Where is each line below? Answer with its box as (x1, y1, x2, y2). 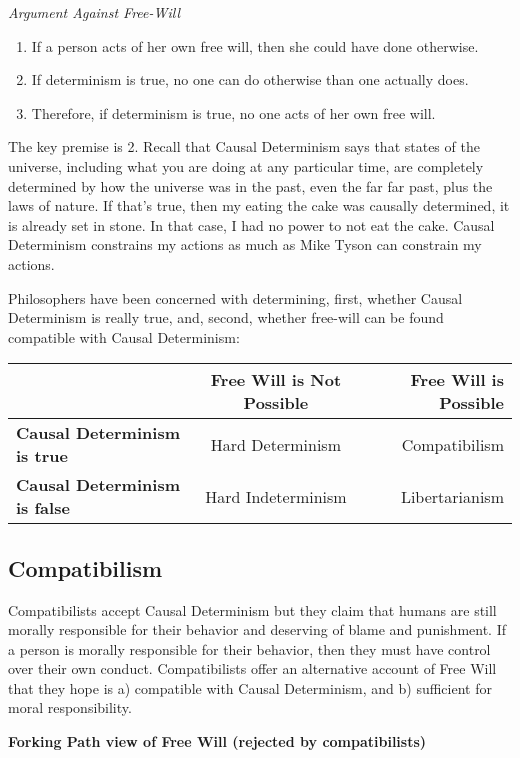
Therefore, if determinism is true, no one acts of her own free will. (31, 102, 436, 123)
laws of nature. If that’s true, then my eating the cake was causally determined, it (8, 195, 510, 216)
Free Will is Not (210, 368, 342, 392)
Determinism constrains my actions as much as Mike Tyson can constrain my (8, 234, 482, 255)
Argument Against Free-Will (8, 2, 181, 22)
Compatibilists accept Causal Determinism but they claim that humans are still (8, 599, 497, 620)
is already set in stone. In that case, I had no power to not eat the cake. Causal (8, 214, 495, 235)
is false (16, 496, 70, 520)
